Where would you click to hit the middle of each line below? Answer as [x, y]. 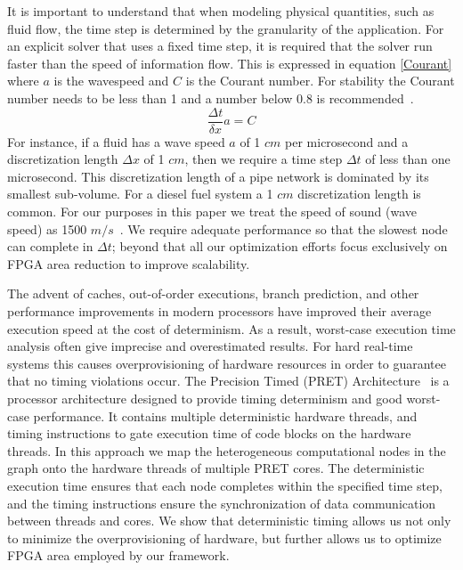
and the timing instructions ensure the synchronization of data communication [222, 503]
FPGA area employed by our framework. [118, 555]
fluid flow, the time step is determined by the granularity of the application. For [226, 28]
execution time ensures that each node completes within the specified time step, [225, 485]
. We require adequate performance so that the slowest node [284, 228]
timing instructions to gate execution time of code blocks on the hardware [209, 433]
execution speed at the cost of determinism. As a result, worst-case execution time [231, 328]
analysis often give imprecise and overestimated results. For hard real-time [210, 346]
